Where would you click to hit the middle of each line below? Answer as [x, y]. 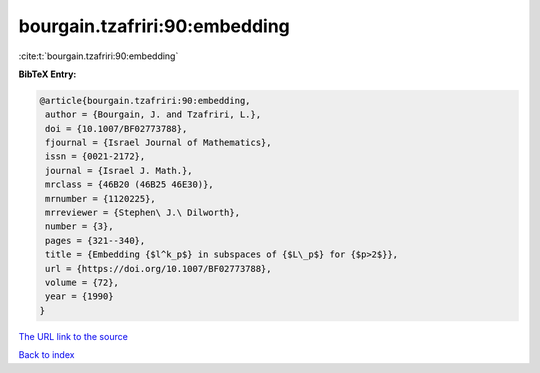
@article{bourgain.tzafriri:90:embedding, [145, 100]
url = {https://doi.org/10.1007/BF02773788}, [158, 268]
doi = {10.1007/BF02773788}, [116, 128]
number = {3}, [79, 226]
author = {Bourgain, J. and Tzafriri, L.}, [153, 114]
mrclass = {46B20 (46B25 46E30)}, [129, 184]
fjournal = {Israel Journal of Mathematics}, [158, 143]
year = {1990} [79, 296]
